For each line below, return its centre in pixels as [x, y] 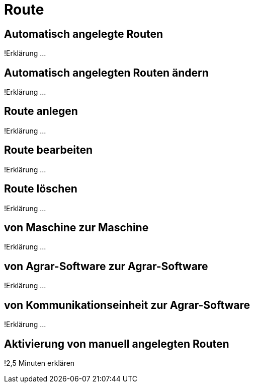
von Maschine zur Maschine [76, 227]
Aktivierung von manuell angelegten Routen [117, 344]
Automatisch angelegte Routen [84, 34]
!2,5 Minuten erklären [39, 363]
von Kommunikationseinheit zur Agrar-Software [127, 305]
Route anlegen [41, 111]
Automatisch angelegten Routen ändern [106, 73]
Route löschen [41, 189]
